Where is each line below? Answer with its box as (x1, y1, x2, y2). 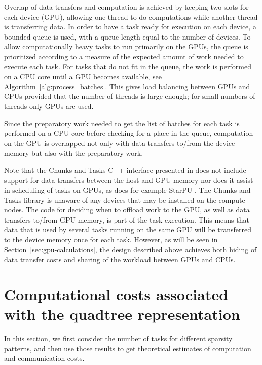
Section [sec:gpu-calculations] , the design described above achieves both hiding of (4, 244, 257, 254)
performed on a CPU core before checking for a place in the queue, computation (4, 128, 253, 138)
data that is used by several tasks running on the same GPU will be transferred (4, 224, 251, 235)
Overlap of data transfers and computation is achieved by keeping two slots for (4, 2, 249, 12)
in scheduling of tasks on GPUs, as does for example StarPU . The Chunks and (4, 185, 251, 195)
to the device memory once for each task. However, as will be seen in (4, 234, 218, 245)
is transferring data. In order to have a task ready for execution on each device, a (4, 21, 256, 32)
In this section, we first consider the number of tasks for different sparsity (4, 333, 233, 344)
